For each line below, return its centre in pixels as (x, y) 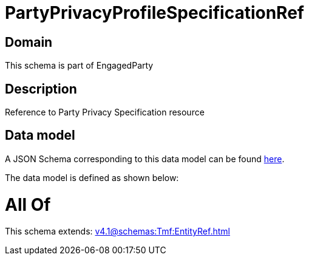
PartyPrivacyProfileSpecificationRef (154, 13)
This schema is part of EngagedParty (79, 66)
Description (41, 89)
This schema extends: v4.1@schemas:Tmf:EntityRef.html (117, 231)
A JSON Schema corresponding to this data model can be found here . (145, 159)
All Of (28, 204)
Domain (29, 42)
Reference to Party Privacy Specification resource (105, 112)
